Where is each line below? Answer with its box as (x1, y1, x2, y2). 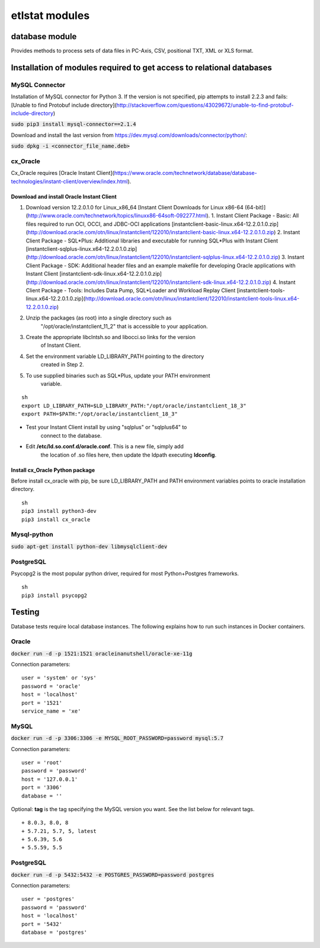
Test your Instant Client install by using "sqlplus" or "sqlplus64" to (25, 424, 187, 431)
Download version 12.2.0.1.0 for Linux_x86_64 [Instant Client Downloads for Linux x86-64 (25, 204, 244, 211)
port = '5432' (21, 921, 62, 927)
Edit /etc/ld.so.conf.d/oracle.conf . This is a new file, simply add (25, 443, 184, 450)
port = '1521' (21, 700, 62, 706)
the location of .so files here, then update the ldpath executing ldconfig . (40, 451, 216, 458)
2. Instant (277, 229, 300, 236)
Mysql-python (11, 531, 53, 539)
